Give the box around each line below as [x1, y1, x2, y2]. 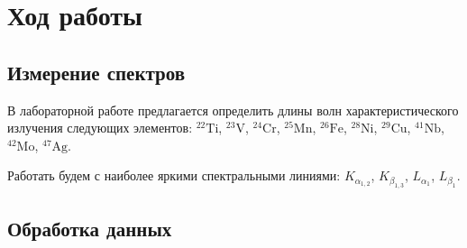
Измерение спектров [7, 58, 186, 86]
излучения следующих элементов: [7, 118, 193, 137]
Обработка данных [7, 215, 172, 243]
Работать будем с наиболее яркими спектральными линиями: [7, 166, 341, 185]
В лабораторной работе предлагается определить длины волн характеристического [7, 100, 459, 119]
